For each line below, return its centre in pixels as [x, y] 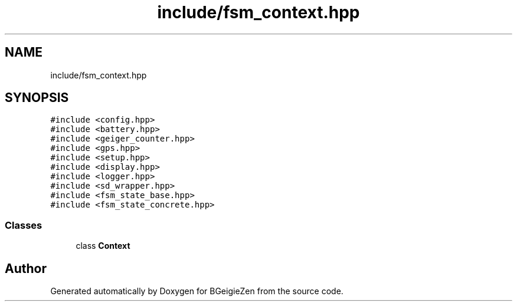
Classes [24, 225]
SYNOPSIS [37, 98]
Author [26, 268]
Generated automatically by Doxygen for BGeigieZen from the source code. [197, 291]
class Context [103, 246]
